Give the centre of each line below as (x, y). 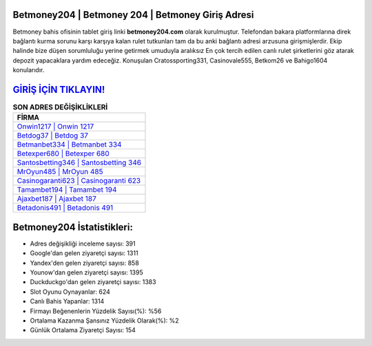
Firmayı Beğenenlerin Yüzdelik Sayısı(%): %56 (96, 311)
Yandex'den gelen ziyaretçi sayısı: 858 (84, 263)
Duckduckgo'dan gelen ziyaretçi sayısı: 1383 (93, 282)
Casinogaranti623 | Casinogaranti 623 (79, 181)
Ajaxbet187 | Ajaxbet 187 (56, 199)
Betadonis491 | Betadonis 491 (65, 208)
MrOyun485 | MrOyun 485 (60, 172)
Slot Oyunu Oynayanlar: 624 (70, 292)
